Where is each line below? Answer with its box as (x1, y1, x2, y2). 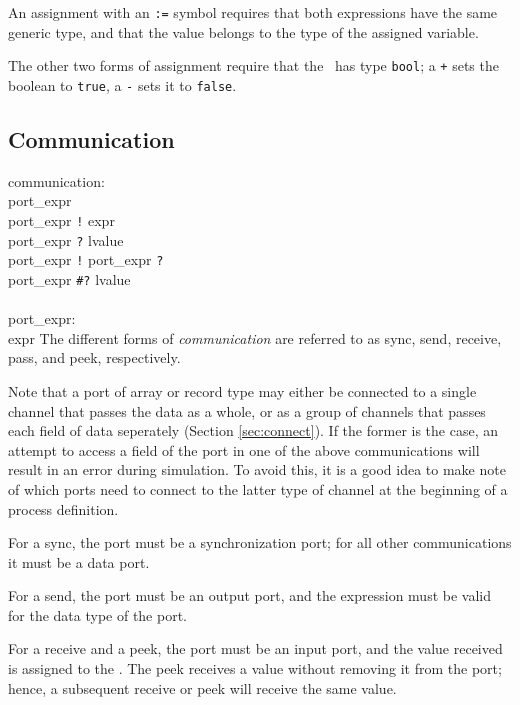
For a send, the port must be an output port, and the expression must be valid (8, 585, 491, 606)
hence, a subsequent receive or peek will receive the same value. (8, 677, 397, 698)
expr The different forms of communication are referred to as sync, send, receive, (8, 327, 502, 348)
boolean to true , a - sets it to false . (8, 74, 237, 95)
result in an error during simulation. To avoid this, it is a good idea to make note (8, 459, 506, 480)
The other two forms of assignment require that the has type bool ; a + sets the (8, 55, 499, 76)
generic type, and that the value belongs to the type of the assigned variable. (8, 21, 479, 42)
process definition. (8, 498, 119, 519)
